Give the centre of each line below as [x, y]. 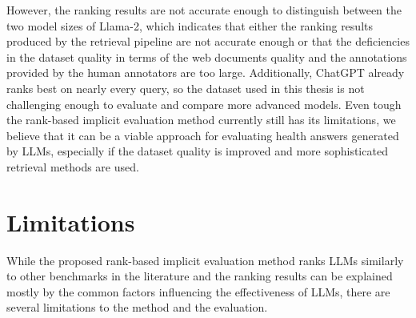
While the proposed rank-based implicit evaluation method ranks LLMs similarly [205, 260]
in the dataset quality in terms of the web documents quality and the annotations [207, 56]
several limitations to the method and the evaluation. [137, 307]
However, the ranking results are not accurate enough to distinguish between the [204, 10]
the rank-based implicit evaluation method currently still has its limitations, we [201, 120]
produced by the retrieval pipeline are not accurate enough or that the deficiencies [208, 41]
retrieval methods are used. [73, 166]
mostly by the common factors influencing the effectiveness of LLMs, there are [198, 291]
